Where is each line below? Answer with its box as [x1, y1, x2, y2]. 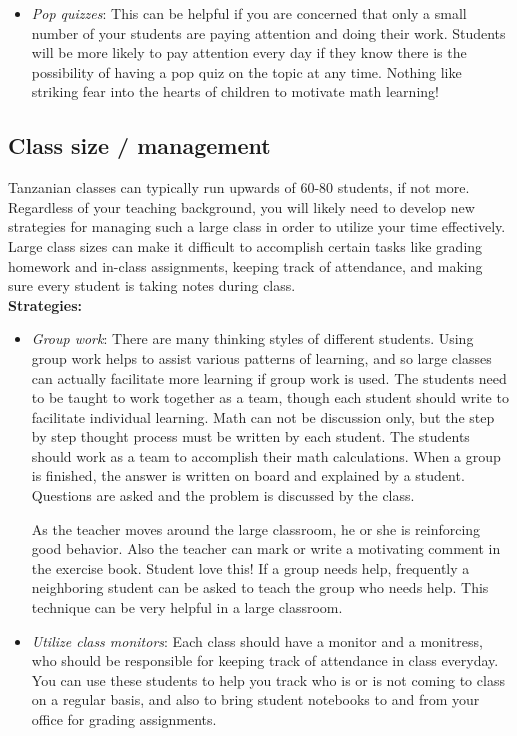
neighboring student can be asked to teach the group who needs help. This [31, 577, 489, 598]
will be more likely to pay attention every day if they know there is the [31, 42, 467, 63]
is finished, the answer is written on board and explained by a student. [31, 465, 465, 486]
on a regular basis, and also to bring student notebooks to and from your [31, 689, 480, 710]
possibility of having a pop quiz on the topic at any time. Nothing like [31, 61, 462, 82]
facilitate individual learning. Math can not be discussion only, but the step [31, 406, 495, 427]
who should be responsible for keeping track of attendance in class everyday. [31, 650, 499, 671]
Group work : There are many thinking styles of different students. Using [31, 328, 474, 349]
